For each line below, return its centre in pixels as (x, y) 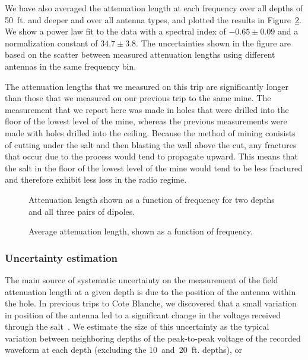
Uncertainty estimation (61, 257)
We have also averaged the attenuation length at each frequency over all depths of (154, 8)
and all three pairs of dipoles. (82, 211)
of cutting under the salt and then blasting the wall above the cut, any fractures (151, 144)
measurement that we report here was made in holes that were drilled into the (147, 109)
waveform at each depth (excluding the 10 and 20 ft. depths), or (123, 350)
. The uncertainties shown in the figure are (213, 43)
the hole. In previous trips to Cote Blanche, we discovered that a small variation (151, 303)
